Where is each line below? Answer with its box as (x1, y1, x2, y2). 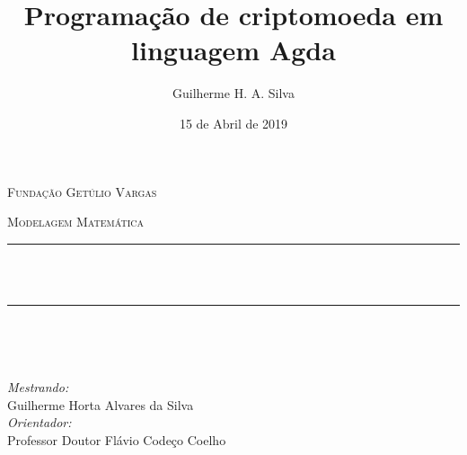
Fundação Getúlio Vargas (7, 182, 157, 201)
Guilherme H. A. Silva (172, 84, 295, 103)
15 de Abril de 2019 (179, 113, 288, 132)
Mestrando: (7, 378, 69, 397)
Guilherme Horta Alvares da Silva (7, 395, 194, 414)
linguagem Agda (131, 31, 336, 68)
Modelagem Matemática (7, 212, 144, 231)
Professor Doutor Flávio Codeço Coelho (7, 430, 226, 449)
